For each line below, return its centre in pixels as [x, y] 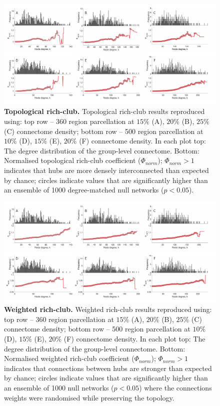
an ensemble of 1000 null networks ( [59, 387]
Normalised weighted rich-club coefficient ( [69, 358]
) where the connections [175, 387]
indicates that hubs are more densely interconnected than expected [106, 170]
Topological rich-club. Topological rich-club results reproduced [104, 111]
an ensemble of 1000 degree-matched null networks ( [84, 190]
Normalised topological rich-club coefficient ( [72, 160]
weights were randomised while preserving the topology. [89, 397]
